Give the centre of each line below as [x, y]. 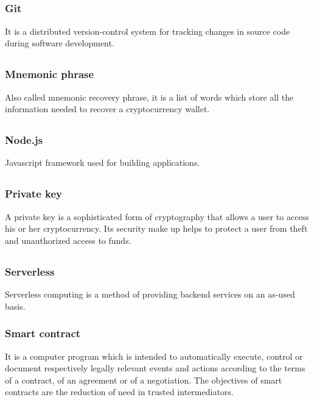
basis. [15, 306]
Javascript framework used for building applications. [103, 162]
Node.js [24, 140]
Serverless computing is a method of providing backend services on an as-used [150, 294]
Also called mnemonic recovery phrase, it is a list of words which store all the [149, 97]
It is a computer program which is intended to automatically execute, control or [154, 356]
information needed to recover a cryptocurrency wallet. [107, 109]
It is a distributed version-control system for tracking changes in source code [148, 31]
